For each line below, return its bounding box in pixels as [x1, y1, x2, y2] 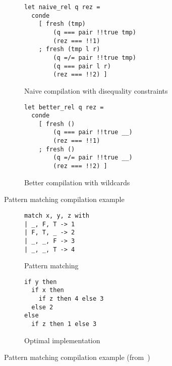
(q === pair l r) [53, 62, 111, 70]
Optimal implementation [24, 335, 100, 345]
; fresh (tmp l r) [38, 46, 100, 53]
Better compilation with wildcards [24, 177, 130, 187]
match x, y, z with [24, 212, 89, 219]
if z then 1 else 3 [31, 320, 97, 328]
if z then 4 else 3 [38, 295, 104, 303]
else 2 [31, 303, 53, 311]
